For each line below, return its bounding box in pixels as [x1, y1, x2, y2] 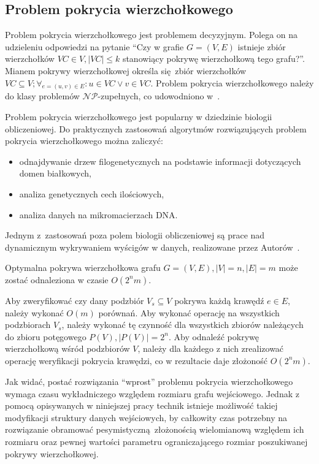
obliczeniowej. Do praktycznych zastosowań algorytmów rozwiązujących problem [5, 122, 307, 135]
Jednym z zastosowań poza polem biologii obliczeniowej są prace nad [5, 229, 265, 242]
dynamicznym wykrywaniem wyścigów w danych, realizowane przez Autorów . [5, 240, 300, 253]
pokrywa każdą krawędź [174, 294, 264, 306]
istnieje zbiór [237, 40, 286, 53]
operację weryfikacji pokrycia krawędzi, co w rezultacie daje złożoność [5, 354, 268, 367]
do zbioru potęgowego [5, 330, 86, 343]
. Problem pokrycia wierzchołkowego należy [150, 76, 314, 89]
